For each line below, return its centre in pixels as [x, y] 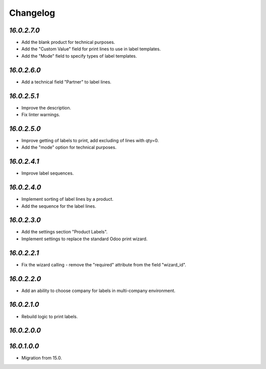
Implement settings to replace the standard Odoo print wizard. [84, 239]
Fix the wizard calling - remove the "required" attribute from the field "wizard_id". [104, 264]
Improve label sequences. [48, 173]
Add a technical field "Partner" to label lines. [66, 82]
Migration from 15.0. [42, 358]
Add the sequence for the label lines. [59, 206]
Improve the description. [46, 108]
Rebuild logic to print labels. [50, 316]
